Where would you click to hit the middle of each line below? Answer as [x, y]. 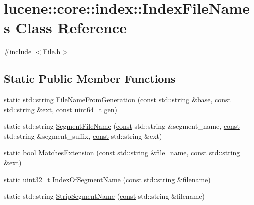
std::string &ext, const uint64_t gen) [61, 109]
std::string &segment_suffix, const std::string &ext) [83, 136]
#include [18, 52]
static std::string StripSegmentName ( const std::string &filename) [104, 196]
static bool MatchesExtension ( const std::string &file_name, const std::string [122, 153]
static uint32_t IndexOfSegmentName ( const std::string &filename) [107, 179]
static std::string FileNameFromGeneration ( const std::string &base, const [117, 100]
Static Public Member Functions [90, 79]
